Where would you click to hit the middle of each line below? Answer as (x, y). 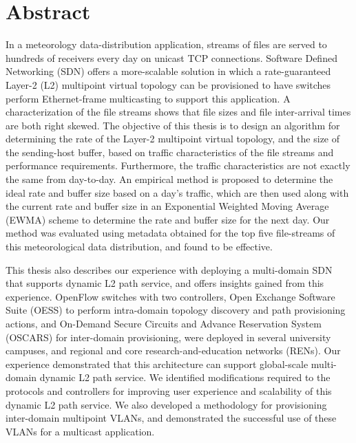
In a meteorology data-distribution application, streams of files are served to (166, 44)
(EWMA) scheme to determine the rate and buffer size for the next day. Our (168, 219)
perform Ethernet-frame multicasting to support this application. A (148, 98)
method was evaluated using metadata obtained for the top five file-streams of (170, 233)
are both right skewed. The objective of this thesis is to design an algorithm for (173, 125)
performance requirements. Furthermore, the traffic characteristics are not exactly (178, 165)
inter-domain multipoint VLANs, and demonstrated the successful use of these (171, 418)
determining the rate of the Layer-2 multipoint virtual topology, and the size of (173, 139)
